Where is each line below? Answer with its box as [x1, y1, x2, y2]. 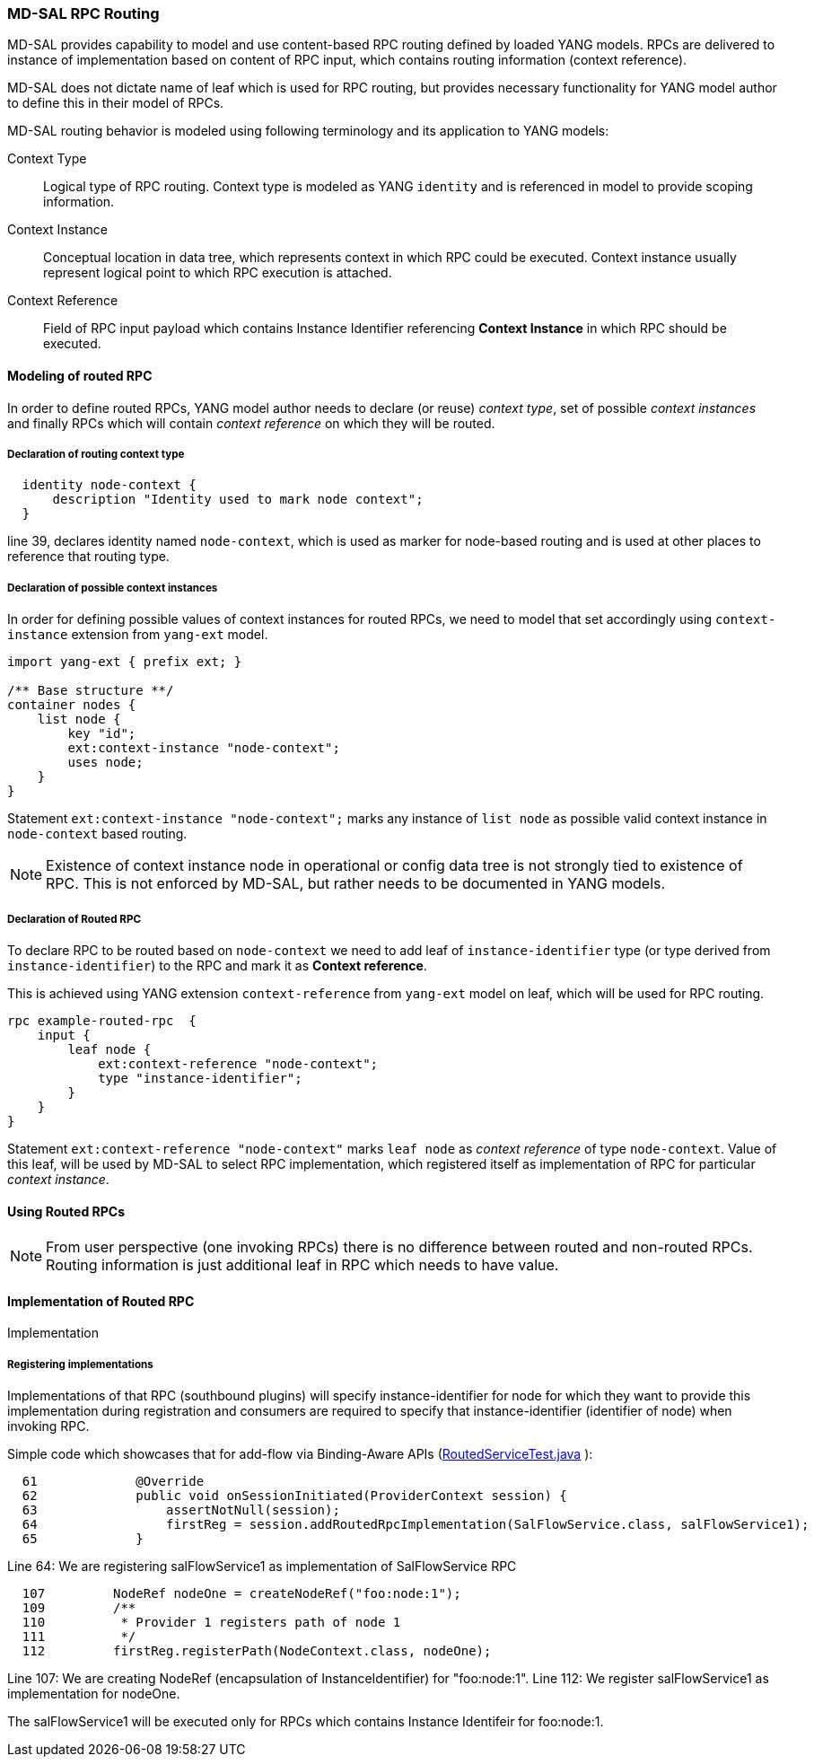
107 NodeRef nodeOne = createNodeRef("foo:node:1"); [22, 1586, 461, 1602]
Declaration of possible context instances [7, 581, 218, 594]
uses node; [67, 755, 144, 770]
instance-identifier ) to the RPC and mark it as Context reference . [7, 957, 427, 973]
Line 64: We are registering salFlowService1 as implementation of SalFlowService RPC [7, 1558, 517, 1575]
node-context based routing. [7, 826, 188, 842]
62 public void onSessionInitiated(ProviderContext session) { [22, 1488, 567, 1504]
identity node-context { [22, 478, 197, 493]
